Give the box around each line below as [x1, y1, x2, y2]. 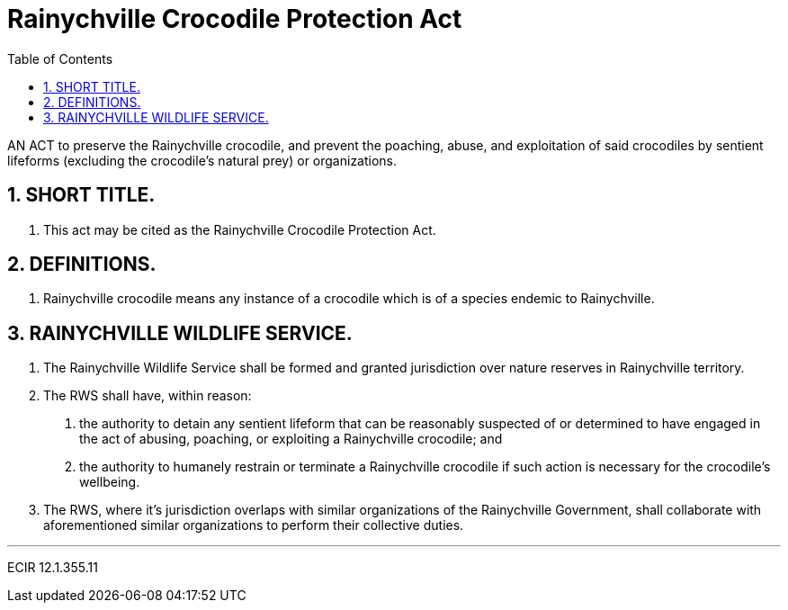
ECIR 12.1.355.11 [7, 560, 98, 576]
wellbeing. [79, 474, 140, 490]
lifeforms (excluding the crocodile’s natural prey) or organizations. [7, 152, 398, 168]
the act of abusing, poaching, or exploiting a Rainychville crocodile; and [79, 431, 503, 447]
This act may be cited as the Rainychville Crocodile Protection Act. [43, 221, 436, 238]
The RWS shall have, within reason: [43, 388, 252, 404]
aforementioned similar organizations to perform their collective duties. [43, 517, 464, 534]
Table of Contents [7, 50, 113, 67]
